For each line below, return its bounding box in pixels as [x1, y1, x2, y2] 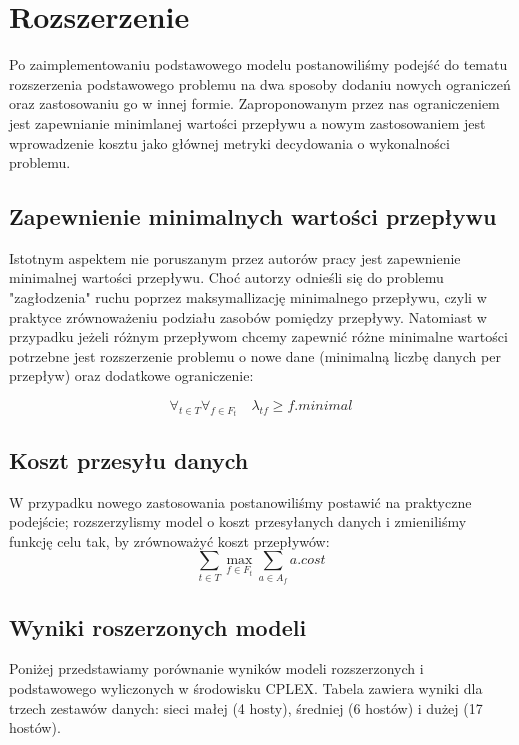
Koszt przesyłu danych [9, 444, 249, 475]
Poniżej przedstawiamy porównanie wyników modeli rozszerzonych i [9, 658, 424, 679]
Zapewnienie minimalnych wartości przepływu [9, 201, 497, 232]
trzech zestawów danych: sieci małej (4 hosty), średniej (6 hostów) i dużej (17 [9, 697, 483, 718]
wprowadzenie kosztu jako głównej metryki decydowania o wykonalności [9, 132, 450, 153]
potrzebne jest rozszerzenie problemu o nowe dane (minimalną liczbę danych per [9, 345, 501, 366]
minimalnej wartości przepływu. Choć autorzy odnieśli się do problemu [9, 267, 444, 288]
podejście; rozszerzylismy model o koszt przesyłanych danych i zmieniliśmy [9, 511, 467, 532]
